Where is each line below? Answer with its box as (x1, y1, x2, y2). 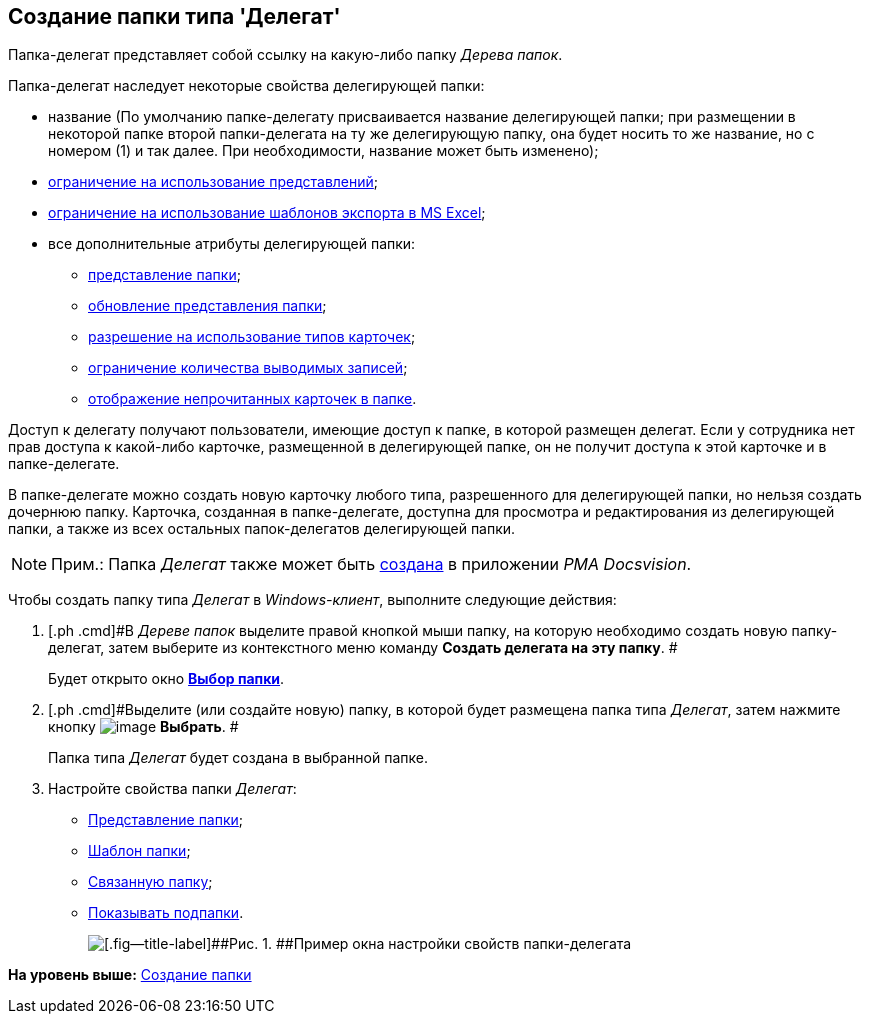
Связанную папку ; (88, 873, 213, 891)
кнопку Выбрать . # (48, 718, 239, 736)
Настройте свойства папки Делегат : (48, 780, 297, 798)
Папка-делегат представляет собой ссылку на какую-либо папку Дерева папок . (8, 46, 563, 64)
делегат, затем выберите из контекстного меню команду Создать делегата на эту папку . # (48, 639, 678, 657)
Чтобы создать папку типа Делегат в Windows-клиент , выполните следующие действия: (8, 591, 617, 609)
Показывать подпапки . (88, 904, 244, 922)
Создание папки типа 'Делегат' (8, 4, 341, 29)
